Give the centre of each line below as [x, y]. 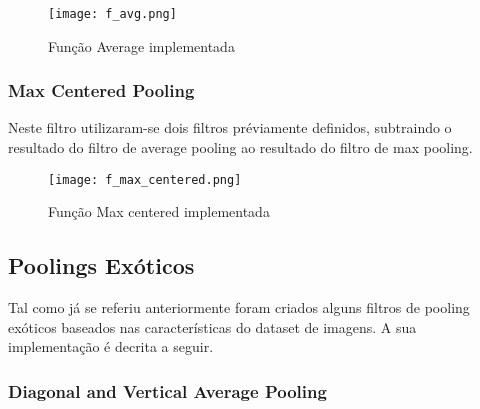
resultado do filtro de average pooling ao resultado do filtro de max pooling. [240, 147]
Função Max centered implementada [159, 211]
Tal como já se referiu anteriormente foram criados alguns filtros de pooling [239, 307]
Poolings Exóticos [101, 265]
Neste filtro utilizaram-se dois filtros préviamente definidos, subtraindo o [230, 127]
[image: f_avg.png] [112, 14]
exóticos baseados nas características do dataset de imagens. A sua [212, 326]
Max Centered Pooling [101, 90]
